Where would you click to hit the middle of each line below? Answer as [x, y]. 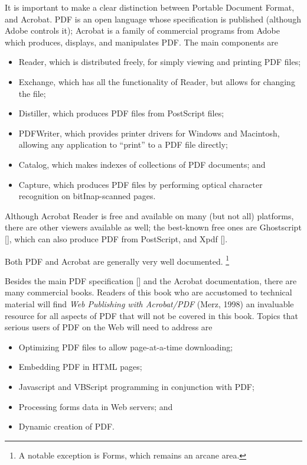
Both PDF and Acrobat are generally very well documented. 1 [117, 260]
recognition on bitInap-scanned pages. [87, 196]
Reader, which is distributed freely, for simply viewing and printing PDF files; [160, 62]
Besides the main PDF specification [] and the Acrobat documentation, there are [151, 280]
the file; [32, 93]
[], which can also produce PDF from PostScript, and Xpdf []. [116, 238]
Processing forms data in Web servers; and [96, 406]
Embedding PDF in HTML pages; [80, 367]
